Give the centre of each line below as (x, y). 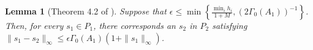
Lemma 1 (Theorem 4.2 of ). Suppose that (86, 11)
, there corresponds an (134, 25)
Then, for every (34, 25)
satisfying (230, 25)
